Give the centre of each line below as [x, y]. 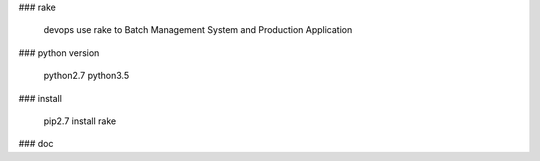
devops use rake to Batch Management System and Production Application [198, 30]
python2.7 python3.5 [86, 76]
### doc [36, 144]
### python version [59, 52]
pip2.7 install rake [80, 121]
